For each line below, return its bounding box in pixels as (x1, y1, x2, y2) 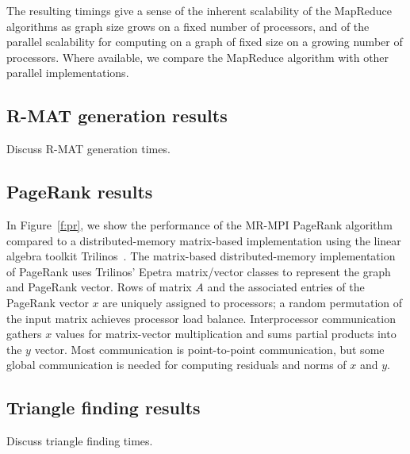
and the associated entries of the (207, 279, 365, 295)
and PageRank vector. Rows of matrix (6, 279, 192, 295)
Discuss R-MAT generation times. (6, 140, 171, 157)
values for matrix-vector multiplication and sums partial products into (55, 325, 397, 342)
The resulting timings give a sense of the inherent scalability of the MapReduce (6, 2, 392, 18)
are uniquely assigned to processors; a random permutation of (102, 294, 403, 310)
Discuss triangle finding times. (6, 433, 153, 449)
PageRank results (6, 179, 153, 204)
